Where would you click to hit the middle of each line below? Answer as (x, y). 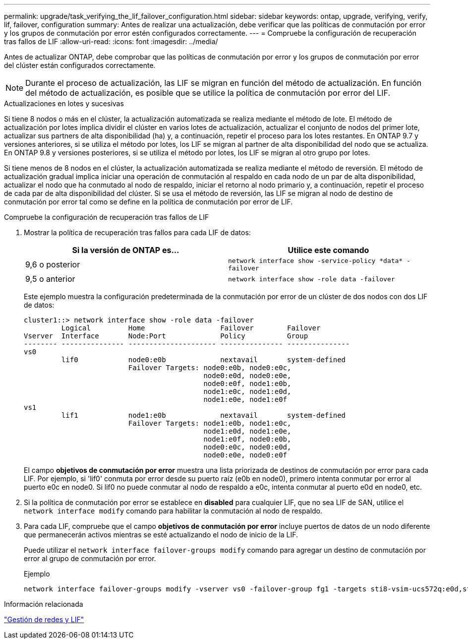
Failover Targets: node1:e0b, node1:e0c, (210, 423)
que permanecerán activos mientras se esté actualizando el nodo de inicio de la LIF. (161, 535)
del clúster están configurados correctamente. (80, 65)
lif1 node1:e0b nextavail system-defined (204, 415)
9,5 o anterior (50, 279)
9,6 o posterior (53, 264)
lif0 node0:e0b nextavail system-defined (204, 360)
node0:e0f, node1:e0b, (247, 384)
